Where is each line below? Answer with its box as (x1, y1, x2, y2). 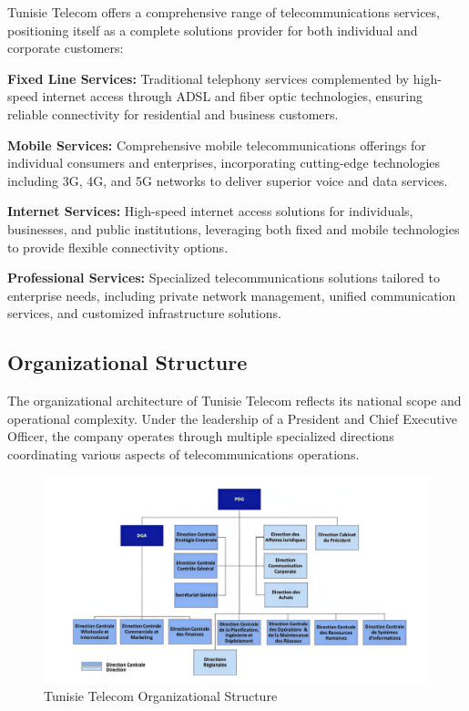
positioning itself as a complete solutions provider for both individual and (7, 20, 418, 39)
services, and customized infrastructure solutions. (7, 304, 281, 323)
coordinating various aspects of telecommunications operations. (7, 444, 360, 463)
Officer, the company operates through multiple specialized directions (7, 427, 394, 446)
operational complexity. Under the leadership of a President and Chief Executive (7, 408, 457, 428)
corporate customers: (7, 38, 124, 57)
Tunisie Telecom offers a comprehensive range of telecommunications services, (7, 3, 440, 21)
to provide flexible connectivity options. (7, 237, 229, 256)
